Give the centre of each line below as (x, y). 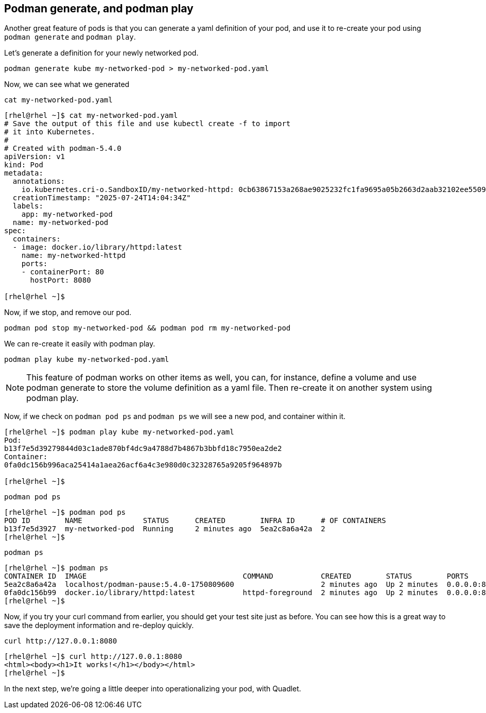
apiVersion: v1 (35, 157)
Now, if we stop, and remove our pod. (68, 312)
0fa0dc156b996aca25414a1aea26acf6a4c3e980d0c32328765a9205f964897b (143, 465)
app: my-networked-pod (67, 214)
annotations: (39, 181)
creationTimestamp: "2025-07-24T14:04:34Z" (102, 198)
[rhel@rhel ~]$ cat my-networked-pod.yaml (91, 116)
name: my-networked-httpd (74, 256)
